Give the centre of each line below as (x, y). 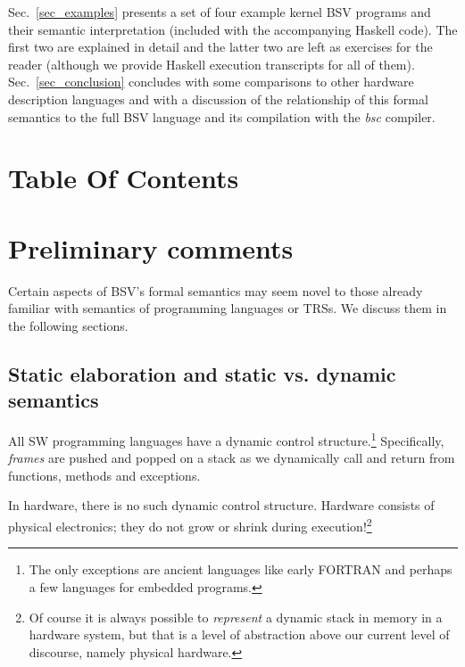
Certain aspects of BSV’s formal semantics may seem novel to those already (216, 290)
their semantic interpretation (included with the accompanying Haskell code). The (233, 29)
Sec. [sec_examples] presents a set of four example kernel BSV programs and (220, 12)
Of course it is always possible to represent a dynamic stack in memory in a (236, 617)
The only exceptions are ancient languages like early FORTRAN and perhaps (241, 569)
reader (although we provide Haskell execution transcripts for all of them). (212, 64)
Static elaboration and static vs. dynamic (202, 373)
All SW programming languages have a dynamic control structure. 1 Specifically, (226, 439)
